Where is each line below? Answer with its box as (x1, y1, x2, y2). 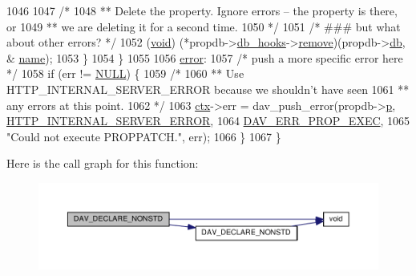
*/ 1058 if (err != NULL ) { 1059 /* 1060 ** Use (6, 65, 244, 82)
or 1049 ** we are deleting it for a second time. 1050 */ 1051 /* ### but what (6, 18, 401, 34)
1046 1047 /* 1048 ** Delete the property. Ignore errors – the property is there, (6, 2, 398, 18)
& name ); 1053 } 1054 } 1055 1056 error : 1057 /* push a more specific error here (6, 49, 403, 66)
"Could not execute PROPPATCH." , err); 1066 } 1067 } (6, 128, 281, 144)
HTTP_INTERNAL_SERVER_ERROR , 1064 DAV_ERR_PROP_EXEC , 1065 (6, 112, 410, 129)
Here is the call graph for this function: (6, 155, 199, 172)
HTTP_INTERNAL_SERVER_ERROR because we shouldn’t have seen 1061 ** (6, 80, 410, 97)
